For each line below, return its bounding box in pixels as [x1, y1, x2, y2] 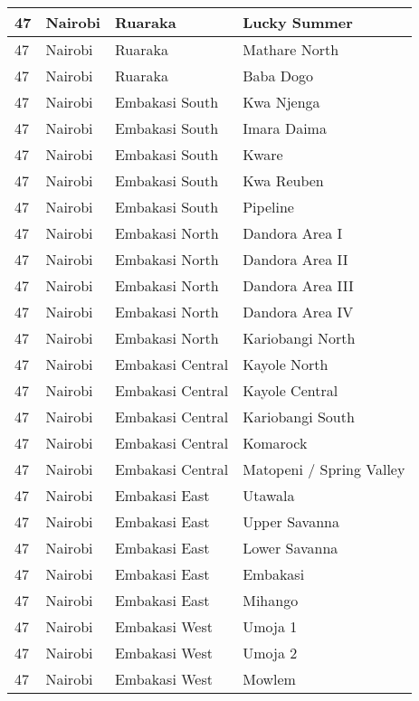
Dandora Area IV [243, 301, 354, 322]
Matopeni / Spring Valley [243, 459, 405, 479]
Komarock [243, 432, 308, 453]
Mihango [243, 590, 299, 611]
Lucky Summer [243, 12, 353, 33]
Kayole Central [243, 380, 338, 401]
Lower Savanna [243, 537, 338, 558]
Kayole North [243, 354, 329, 374]
